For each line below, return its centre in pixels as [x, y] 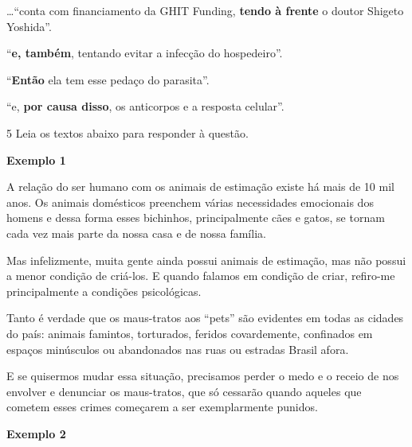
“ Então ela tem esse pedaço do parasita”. [108, 79]
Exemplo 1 [36, 159]
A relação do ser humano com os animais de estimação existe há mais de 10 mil [200, 187]
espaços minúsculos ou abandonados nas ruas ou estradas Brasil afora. [178, 349]
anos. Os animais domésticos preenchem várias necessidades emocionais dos [190, 202]
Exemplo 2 [36, 433]
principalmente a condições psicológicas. [104, 291]
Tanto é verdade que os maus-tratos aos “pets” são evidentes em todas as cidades [205, 318]
